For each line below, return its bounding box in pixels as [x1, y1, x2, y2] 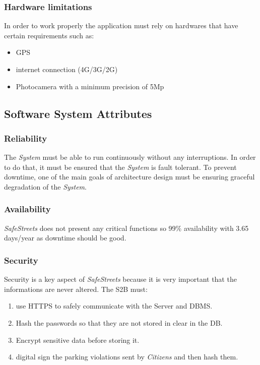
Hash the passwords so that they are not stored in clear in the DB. [16, 317, 223, 328]
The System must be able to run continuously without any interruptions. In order [4, 152, 256, 162]
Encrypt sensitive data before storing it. [16, 334, 140, 345]
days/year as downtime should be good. [4, 232, 126, 243]
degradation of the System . [4, 181, 87, 192]
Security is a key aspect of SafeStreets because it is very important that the [4, 274, 237, 284]
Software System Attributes [4, 105, 152, 121]
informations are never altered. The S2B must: [4, 283, 148, 294]
